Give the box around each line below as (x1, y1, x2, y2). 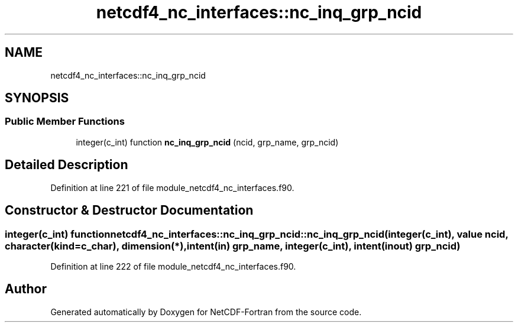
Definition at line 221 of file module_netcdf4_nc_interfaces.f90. (50, 182, 294, 193)
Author (5, 281, 47, 297)
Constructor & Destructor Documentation (5, 203, 254, 218)
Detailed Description (5, 157, 128, 173)
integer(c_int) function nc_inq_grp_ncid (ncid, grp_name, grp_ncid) (76, 137, 339, 147)
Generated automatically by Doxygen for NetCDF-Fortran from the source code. (50, 306, 362, 317)
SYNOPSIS (5, 90, 69, 106)
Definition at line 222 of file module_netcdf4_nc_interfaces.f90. (50, 261, 296, 271)
